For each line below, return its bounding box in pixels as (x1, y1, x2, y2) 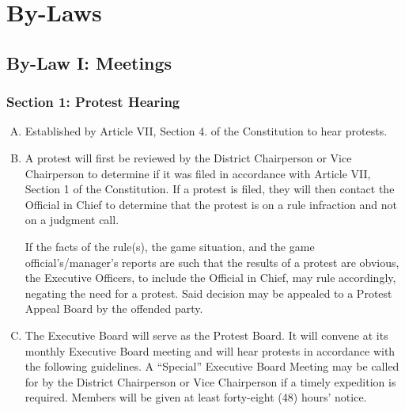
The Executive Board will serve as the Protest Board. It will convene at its (25, 326, 388, 343)
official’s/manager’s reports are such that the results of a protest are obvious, (25, 253, 399, 270)
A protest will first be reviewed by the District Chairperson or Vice (25, 149, 352, 166)
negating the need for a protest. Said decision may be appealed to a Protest (25, 284, 392, 301)
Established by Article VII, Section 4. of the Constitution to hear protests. (25, 123, 388, 139)
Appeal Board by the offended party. (25, 300, 203, 317)
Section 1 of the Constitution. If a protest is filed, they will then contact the (25, 181, 395, 197)
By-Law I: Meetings (6, 50, 172, 74)
